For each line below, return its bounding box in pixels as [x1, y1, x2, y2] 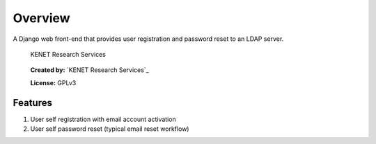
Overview [13, 10, 70, 26]
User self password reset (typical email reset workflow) [30, 125, 189, 133]
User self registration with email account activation [30, 115, 177, 123]
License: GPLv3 [30, 78, 77, 87]
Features [13, 97, 52, 109]
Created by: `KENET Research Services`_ [30, 66, 149, 74]
